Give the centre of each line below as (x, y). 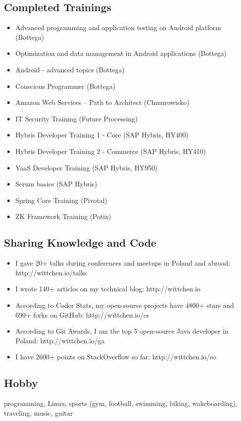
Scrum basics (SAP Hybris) (56, 184)
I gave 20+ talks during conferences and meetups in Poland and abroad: (123, 263)
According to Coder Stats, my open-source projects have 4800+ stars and (125, 305)
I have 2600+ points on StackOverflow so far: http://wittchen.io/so (116, 357)
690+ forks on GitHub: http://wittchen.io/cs (82, 314)
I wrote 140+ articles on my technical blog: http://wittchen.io (108, 289)
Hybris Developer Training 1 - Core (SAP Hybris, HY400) (102, 135)
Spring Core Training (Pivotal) (61, 200)
